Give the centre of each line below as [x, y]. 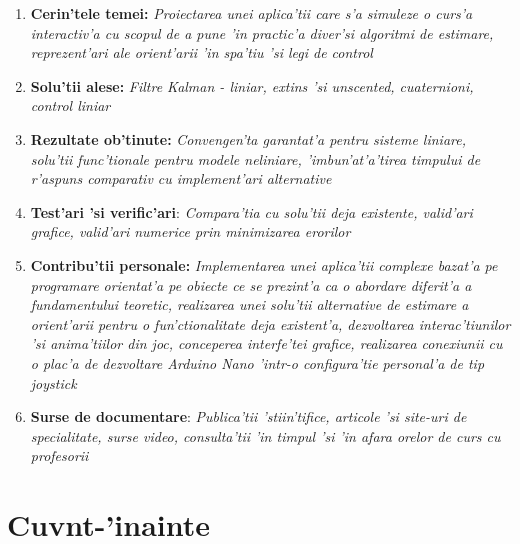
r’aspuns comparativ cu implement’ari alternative [181, 178]
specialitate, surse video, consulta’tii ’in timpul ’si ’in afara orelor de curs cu [265, 435]
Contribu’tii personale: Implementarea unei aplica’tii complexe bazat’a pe [264, 264]
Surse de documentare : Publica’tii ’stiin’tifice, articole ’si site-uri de [248, 416]
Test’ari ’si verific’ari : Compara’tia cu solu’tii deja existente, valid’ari [251, 211]
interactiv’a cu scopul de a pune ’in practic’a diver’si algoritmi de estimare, [262, 32]
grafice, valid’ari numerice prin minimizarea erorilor [190, 231]
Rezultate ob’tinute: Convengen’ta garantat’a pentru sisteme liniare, [248, 138]
